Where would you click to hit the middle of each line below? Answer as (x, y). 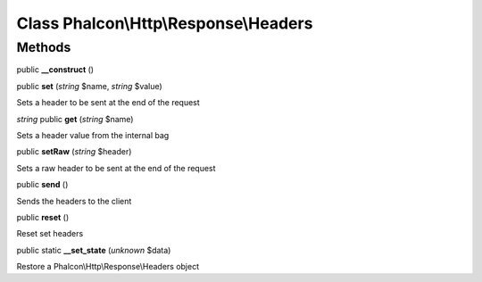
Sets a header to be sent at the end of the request (108, 103)
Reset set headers (50, 234)
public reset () (43, 217)
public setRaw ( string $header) (74, 152)
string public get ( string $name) (75, 119)
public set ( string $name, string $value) (89, 86)
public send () (42, 185)
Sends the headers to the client (74, 201)
